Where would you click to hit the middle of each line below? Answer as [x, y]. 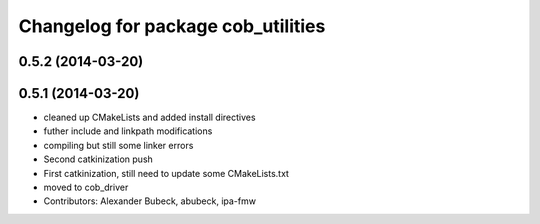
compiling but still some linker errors [118, 145]
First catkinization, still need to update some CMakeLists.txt [166, 173]
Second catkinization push [98, 159]
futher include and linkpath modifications [128, 131]
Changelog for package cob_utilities [172, 26]
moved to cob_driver [86, 187]
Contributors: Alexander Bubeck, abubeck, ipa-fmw [150, 201]
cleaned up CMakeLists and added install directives [149, 117]
